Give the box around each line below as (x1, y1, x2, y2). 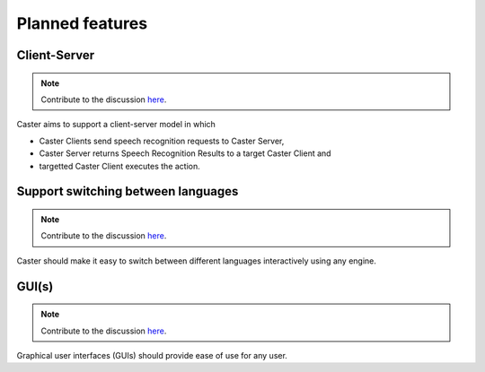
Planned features (16, 13, 148, 33)
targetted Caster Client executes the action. (39, 160, 201, 171)
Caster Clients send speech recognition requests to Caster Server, (39, 135, 285, 146)
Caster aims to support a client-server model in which (16, 119, 216, 130)
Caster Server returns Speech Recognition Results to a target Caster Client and (39, 148, 331, 159)
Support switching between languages (16, 184, 239, 199)
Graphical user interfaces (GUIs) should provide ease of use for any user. (16, 350, 287, 360)
